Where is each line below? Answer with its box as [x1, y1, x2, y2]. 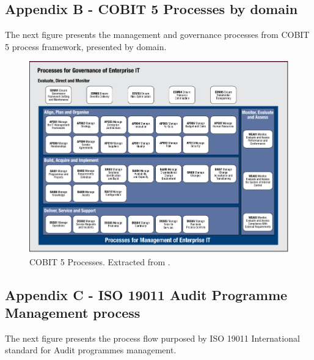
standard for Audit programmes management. [5, 343, 177, 356]
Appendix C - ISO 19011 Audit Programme [5, 285, 288, 304]
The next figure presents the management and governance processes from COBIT [5, 28, 310, 41]
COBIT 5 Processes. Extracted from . [29, 255, 170, 268]
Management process [5, 303, 141, 321]
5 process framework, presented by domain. [5, 40, 167, 53]
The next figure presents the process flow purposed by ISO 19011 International [5, 331, 300, 344]
